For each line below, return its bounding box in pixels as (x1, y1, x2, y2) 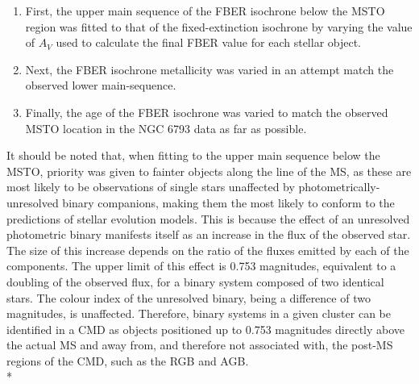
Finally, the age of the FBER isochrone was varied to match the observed (25, 103, 388, 120)
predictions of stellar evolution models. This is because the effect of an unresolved (6, 210, 410, 227)
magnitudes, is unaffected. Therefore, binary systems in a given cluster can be (6, 305, 391, 322)
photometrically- (298, 178, 380, 195)
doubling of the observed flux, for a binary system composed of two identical (6, 273, 384, 290)
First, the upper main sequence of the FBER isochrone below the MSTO (25, 2, 385, 19)
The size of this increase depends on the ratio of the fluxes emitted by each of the (6, 241, 409, 258)
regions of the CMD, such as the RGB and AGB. (6, 352, 249, 369)
